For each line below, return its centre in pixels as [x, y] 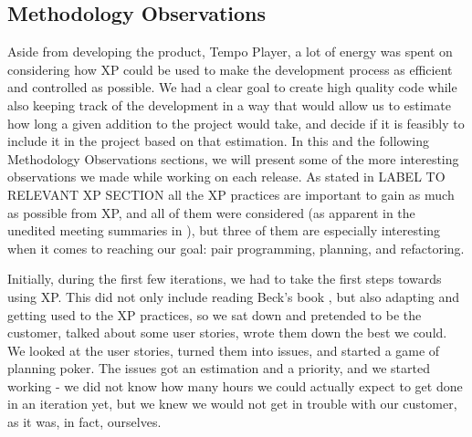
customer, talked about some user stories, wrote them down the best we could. [227, 333]
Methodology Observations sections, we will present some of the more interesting [233, 158]
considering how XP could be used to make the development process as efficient [230, 69]
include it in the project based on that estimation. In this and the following [218, 141]
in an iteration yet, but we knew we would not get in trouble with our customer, [232, 404]
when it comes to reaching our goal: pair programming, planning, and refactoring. [236, 248]
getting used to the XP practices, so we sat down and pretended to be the [215, 314]
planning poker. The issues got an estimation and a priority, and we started [219, 368]
